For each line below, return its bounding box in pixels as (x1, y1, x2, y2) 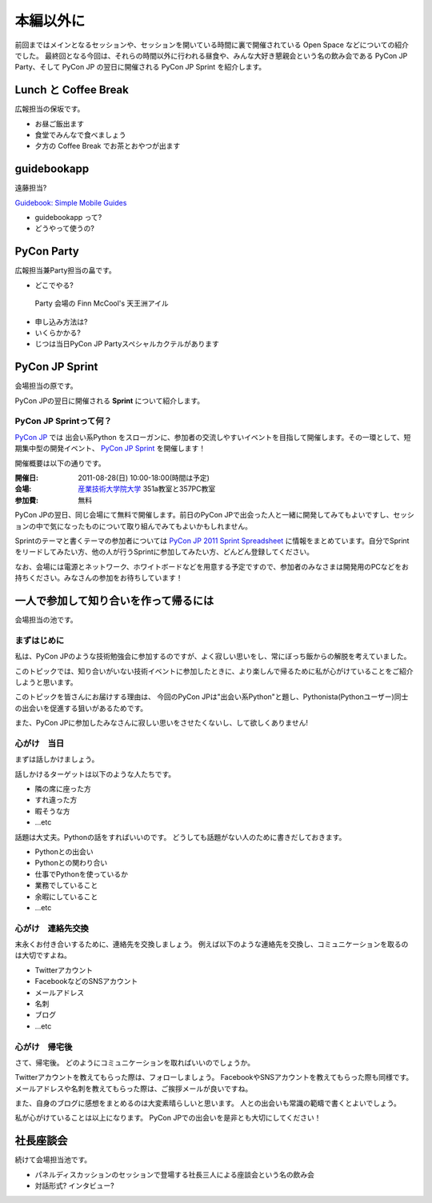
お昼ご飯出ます (34, 118, 84, 128)
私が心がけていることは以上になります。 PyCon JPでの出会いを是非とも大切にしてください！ (14, 1113, 322, 1123)
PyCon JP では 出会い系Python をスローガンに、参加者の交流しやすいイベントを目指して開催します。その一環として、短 (14, 432, 411, 442)
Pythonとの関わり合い (34, 858, 108, 868)
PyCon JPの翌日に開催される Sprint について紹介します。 (14, 396, 205, 406)
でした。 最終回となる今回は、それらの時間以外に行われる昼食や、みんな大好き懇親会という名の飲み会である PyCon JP (14, 50, 408, 60)
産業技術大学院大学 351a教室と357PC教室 (78, 484, 216, 494)
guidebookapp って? (34, 213, 102, 222)
